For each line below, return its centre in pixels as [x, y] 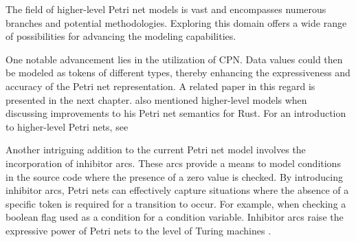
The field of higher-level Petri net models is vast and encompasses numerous [166, 9]
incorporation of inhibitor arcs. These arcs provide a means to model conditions [173, 163]
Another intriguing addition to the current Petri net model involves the [156, 150]
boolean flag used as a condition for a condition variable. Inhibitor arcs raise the [175, 217]
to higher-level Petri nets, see [67, 126]
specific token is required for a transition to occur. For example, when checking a [176, 203]
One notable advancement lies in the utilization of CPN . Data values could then [174, 59]
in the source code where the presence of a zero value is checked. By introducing [174, 176]
